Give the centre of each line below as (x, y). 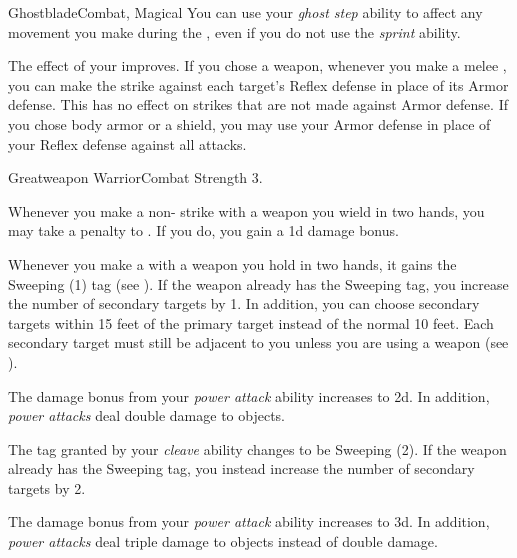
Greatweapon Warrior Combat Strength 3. (135, 177)
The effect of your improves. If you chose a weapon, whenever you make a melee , (257, 65)
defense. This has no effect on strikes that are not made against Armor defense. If (258, 104)
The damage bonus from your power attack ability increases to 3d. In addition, (249, 521)
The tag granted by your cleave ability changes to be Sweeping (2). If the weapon (257, 448)
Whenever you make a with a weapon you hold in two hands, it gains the (232, 263)
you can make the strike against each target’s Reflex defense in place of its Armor (258, 84)
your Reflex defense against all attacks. (127, 143)
